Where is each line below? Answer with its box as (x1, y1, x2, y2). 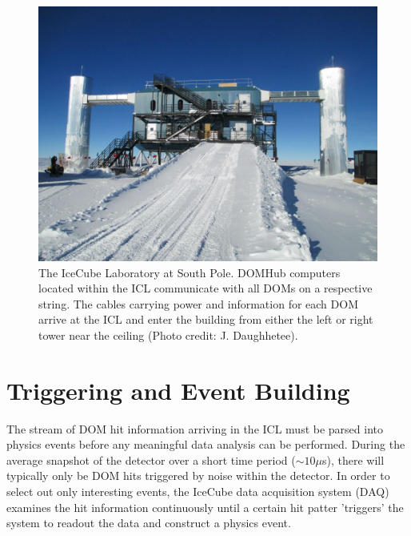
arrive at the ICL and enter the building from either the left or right (38, 311, 373, 328)
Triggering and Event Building (6, 373, 350, 406)
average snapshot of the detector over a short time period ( (6, 451, 296, 468)
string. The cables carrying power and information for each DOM (38, 295, 358, 312)
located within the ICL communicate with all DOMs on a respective (38, 280, 373, 296)
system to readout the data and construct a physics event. (6, 514, 291, 531)
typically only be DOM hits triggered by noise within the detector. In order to (6, 467, 390, 484)
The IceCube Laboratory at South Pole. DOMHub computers (38, 264, 341, 280)
